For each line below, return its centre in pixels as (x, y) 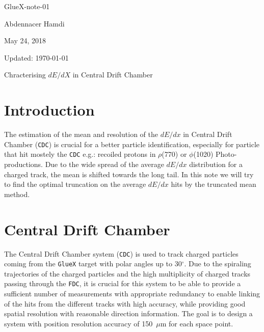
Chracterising (25, 75)
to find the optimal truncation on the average (75, 184)
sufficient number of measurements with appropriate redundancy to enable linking (132, 294)
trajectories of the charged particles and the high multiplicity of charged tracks (127, 273)
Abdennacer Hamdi (34, 23)
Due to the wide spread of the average (104, 164)
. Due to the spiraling (218, 264)
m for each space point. (197, 323)
